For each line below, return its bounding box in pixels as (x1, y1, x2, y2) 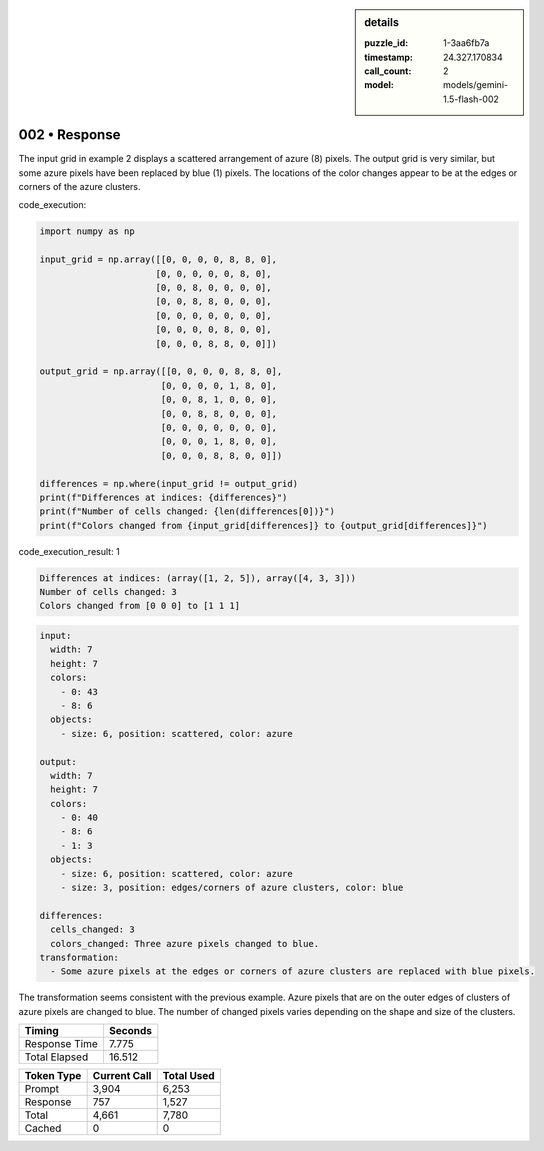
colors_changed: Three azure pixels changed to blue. (50, 938, 320, 949)
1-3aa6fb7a (443, 37, 490, 49)
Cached (24, 1121, 62, 1135)
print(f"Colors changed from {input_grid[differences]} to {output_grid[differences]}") (39, 520, 489, 531)
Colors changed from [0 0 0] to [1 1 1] (39, 600, 240, 612)
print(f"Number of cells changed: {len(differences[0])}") (39, 506, 335, 517)
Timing (24, 1024, 59, 1038)
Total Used (162, 1069, 215, 1083)
